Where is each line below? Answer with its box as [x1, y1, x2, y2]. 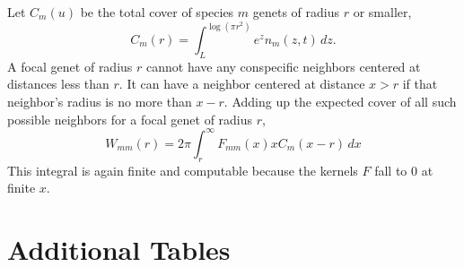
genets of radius [252, 3, 340, 21]
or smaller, [353, 3, 412, 21]
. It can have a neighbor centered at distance [118, 74, 365, 93]
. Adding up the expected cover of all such [223, 92, 457, 111]
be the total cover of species [80, 3, 234, 21]
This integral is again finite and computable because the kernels [7, 160, 358, 179]
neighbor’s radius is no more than [7, 92, 192, 111]
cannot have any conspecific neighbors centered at [146, 56, 421, 75]
